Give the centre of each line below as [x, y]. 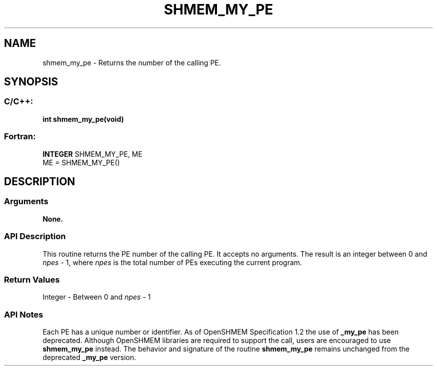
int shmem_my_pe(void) [83, 119]
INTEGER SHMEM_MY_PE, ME [93, 154]
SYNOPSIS [31, 82]
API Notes [24, 314]
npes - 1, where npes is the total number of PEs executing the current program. [172, 262]
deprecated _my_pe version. [89, 358]
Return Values [32, 279]
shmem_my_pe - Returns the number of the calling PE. [132, 62]
